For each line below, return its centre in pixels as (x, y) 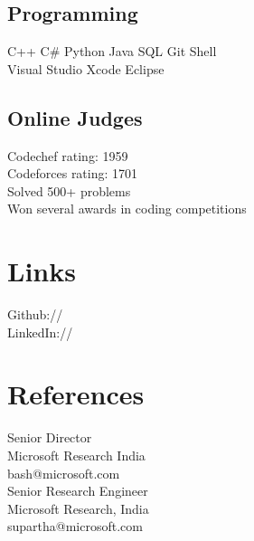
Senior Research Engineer (78, 491)
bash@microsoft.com (64, 473)
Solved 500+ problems (69, 190)
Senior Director (50, 437)
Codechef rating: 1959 (68, 155)
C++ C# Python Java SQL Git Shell (112, 51)
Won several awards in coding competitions (127, 209)
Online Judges (75, 117)
